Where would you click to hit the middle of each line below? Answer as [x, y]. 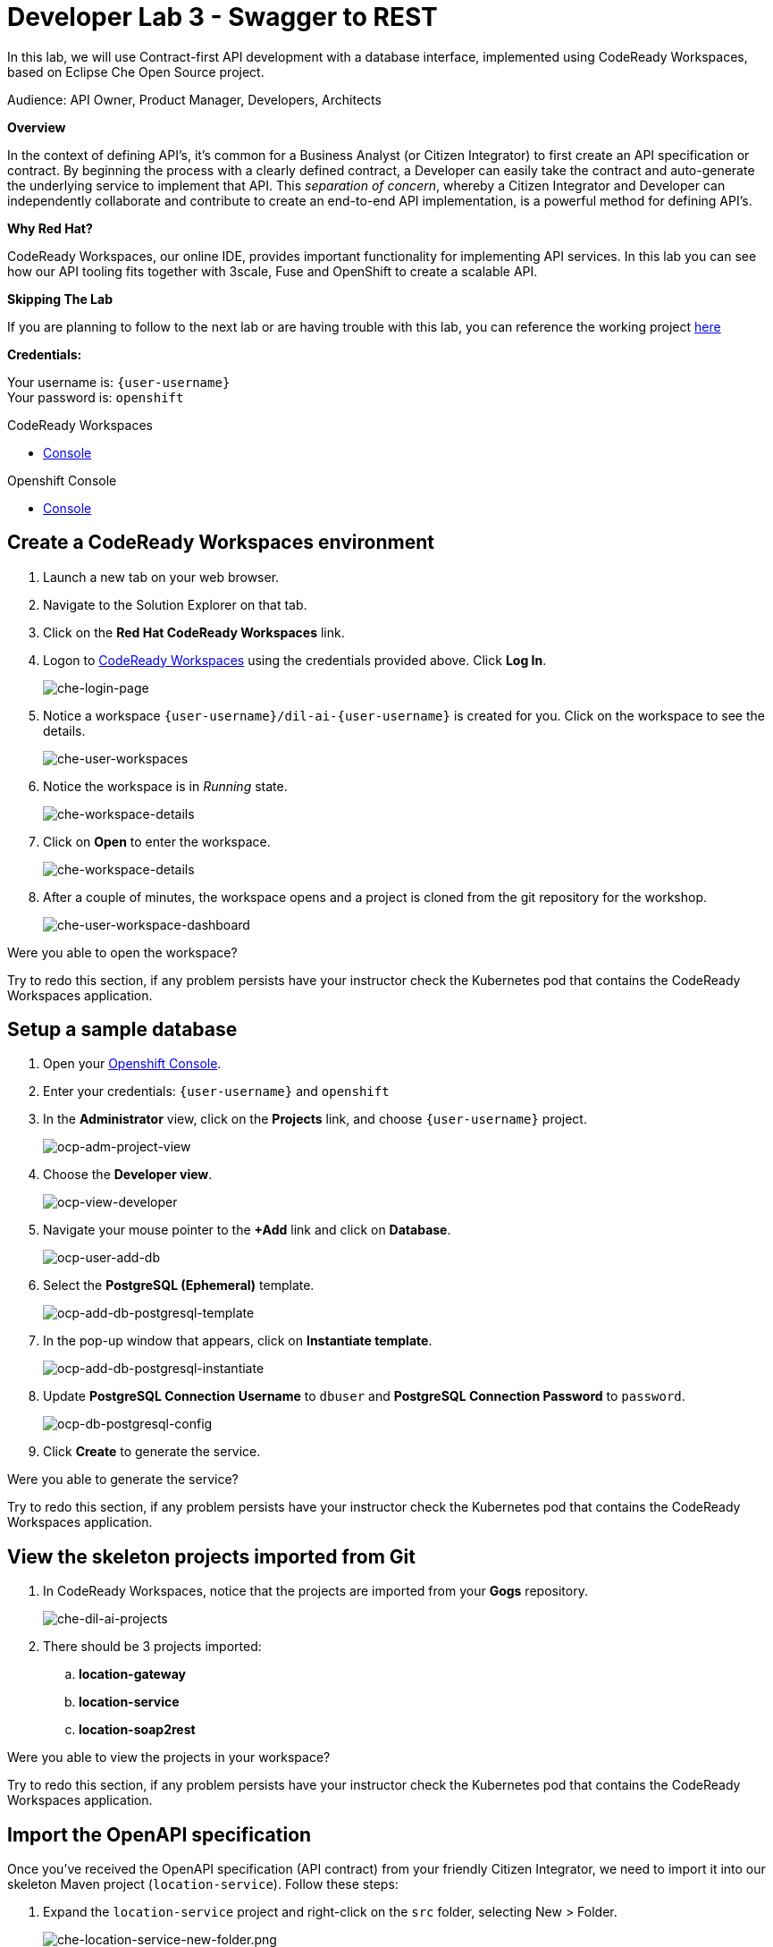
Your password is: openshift [96, 397]
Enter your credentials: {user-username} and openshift [216, 1091]
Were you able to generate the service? [123, 1479]
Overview [37, 127]
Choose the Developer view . [128, 1175]
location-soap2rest [137, 1730]
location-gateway [132, 1674]
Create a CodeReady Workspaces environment [221, 543]
